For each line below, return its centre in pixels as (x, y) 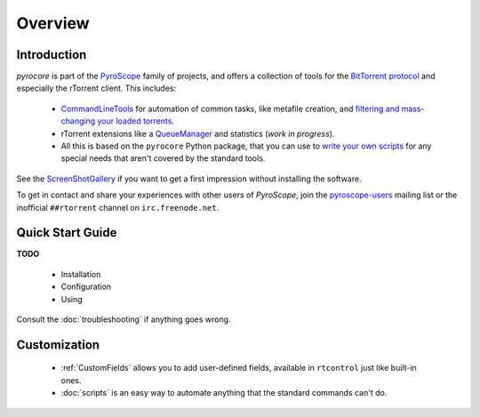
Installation (81, 274)
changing (78, 121)
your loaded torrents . (136, 121)
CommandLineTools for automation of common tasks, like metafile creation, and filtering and (230, 108)
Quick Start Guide (67, 233)
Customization (58, 345)
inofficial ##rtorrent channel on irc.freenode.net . (118, 207)
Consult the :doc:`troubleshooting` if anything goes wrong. (124, 319)
